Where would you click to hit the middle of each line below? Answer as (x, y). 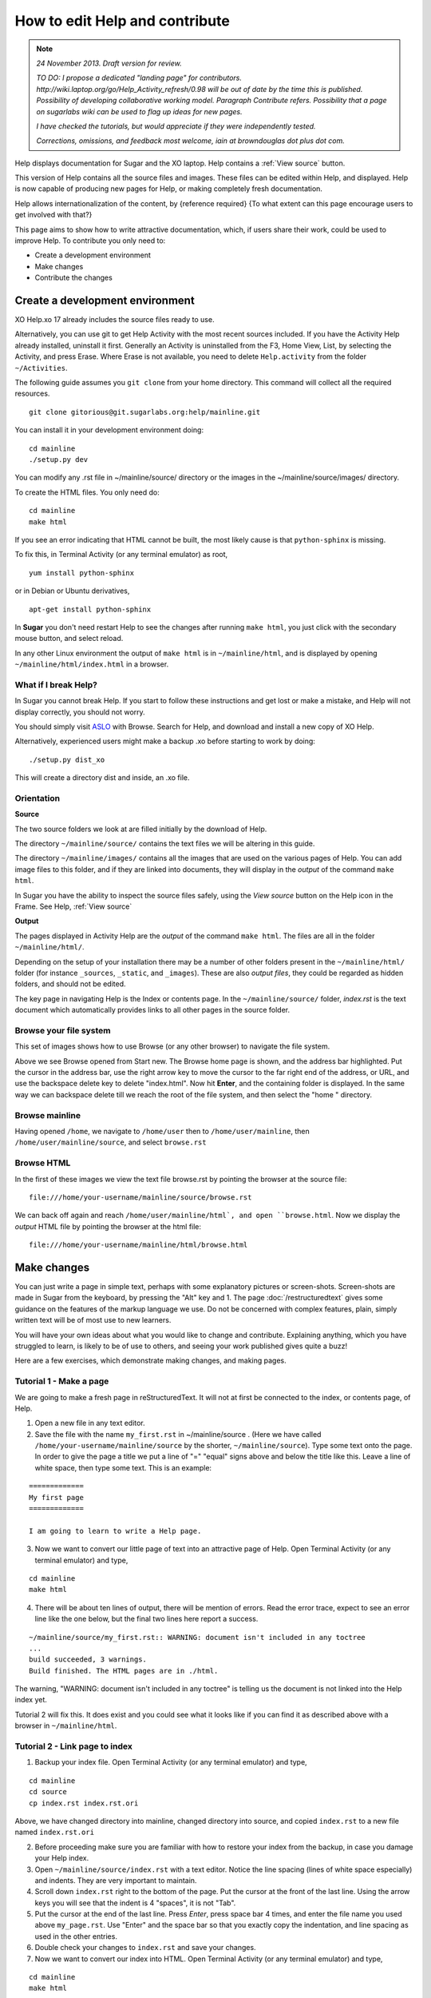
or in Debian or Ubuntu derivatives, (72, 591)
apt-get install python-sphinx (90, 609)
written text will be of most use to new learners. (93, 1320)
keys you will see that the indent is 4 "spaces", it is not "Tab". (135, 1903)
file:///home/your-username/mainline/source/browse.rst (140, 1197)
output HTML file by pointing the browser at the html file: (108, 1226)
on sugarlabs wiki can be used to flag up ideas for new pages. (139, 111)
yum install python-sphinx (82, 573)
